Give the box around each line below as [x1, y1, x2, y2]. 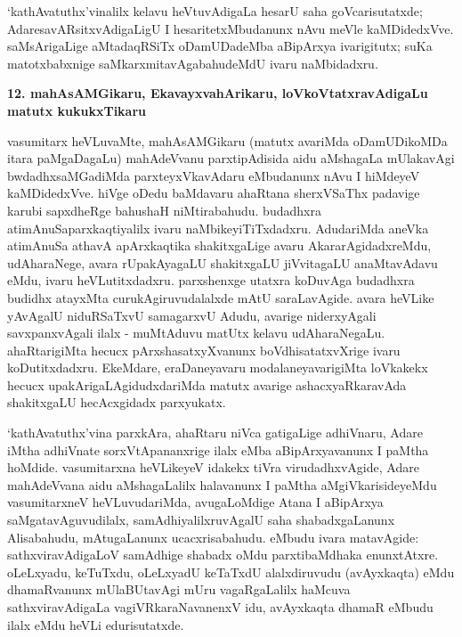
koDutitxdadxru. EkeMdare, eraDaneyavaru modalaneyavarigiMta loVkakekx [7, 358, 428, 377]
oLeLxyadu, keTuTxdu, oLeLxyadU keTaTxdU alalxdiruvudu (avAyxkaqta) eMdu [7, 562, 455, 581]
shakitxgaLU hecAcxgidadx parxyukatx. [7, 393, 226, 412]
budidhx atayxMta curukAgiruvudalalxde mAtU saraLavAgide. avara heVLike [7, 288, 434, 306]
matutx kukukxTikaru [7, 101, 147, 119]
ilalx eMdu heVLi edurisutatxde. [7, 615, 184, 633]
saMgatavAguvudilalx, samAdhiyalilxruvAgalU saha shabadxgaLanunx [7, 510, 395, 529]
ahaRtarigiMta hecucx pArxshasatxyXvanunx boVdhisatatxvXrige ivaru [7, 340, 401, 359]
